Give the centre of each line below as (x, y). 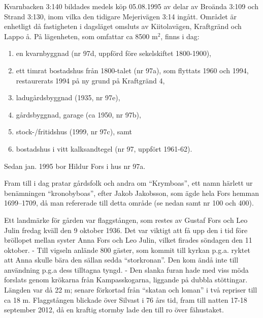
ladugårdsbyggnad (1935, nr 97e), (68, 97)
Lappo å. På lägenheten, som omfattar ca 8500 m (81, 36)
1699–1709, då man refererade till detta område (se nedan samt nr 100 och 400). (129, 203)
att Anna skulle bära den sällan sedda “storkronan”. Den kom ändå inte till (121, 260)
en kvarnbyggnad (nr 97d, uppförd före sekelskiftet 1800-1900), (113, 53)
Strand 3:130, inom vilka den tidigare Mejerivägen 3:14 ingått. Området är (120, 16)
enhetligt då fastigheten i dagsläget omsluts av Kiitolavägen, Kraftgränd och (123, 26)
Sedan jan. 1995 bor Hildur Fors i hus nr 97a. (75, 166)
